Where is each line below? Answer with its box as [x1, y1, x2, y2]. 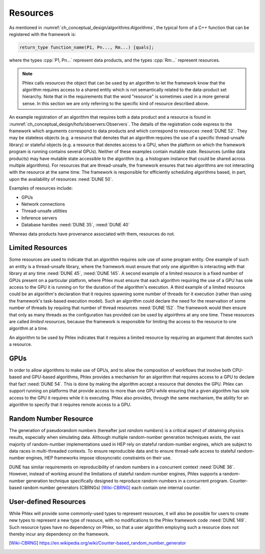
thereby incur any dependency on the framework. [9, 531, 110, 537]
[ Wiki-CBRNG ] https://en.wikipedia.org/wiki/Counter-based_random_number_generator [9, 540, 186, 546]
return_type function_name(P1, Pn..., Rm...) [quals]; [19, 44, 154, 50]
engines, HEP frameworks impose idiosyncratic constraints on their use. [26, 455, 172, 461]
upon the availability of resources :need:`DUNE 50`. [9, 176, 113, 182]
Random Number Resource [9, 414, 93, 423]
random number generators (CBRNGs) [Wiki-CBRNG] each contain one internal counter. [23, 485, 201, 491]
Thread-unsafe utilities [21, 208, 67, 214]
